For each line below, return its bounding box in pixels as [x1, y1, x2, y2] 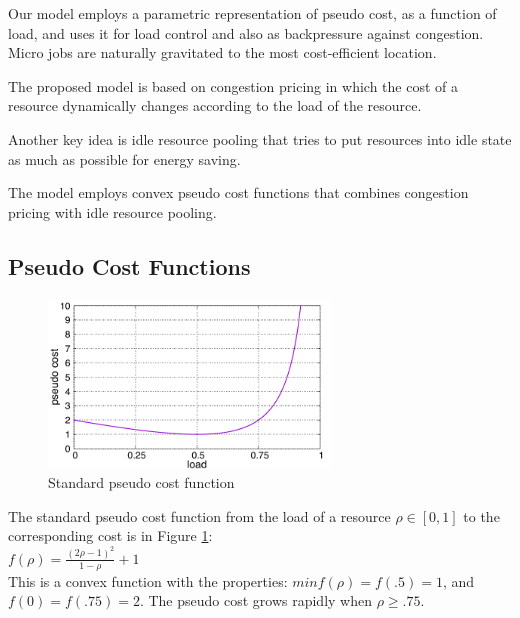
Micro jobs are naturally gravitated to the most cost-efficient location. [8, 42, 437, 63]
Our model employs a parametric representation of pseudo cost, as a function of [8, 3, 497, 23]
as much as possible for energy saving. [8, 148, 241, 169]
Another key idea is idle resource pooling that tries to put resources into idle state [8, 128, 512, 149]
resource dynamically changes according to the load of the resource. [8, 95, 422, 116]
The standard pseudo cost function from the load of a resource [8, 505, 391, 526]
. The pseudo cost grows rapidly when [139, 590, 372, 611]
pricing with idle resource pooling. [8, 201, 217, 222]
